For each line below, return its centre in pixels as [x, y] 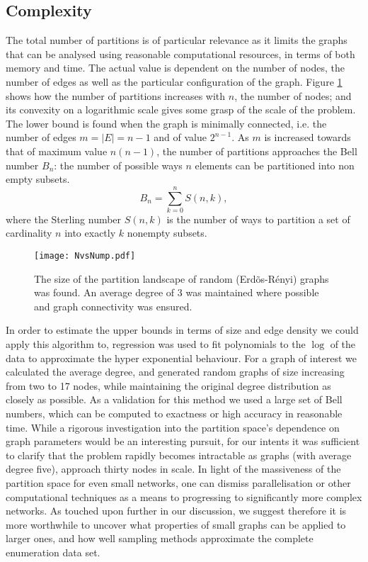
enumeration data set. [53, 552]
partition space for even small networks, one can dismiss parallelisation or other [178, 483]
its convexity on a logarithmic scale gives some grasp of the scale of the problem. [181, 109]
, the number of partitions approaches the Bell [257, 151]
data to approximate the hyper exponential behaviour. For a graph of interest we [181, 358]
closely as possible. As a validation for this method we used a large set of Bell [174, 399]
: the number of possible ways [118, 165]
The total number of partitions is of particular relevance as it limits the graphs [177, 40]
